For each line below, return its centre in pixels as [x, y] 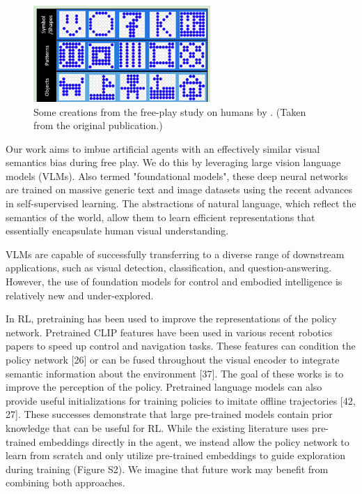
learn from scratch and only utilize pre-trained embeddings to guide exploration [176, 455]
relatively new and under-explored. [80, 295]
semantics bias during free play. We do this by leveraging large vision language [173, 162]
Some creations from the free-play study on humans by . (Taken [170, 111]
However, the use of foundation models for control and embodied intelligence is [174, 282]
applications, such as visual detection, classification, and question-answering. [169, 268]
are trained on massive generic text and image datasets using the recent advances [179, 189]
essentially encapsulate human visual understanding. [117, 231]
